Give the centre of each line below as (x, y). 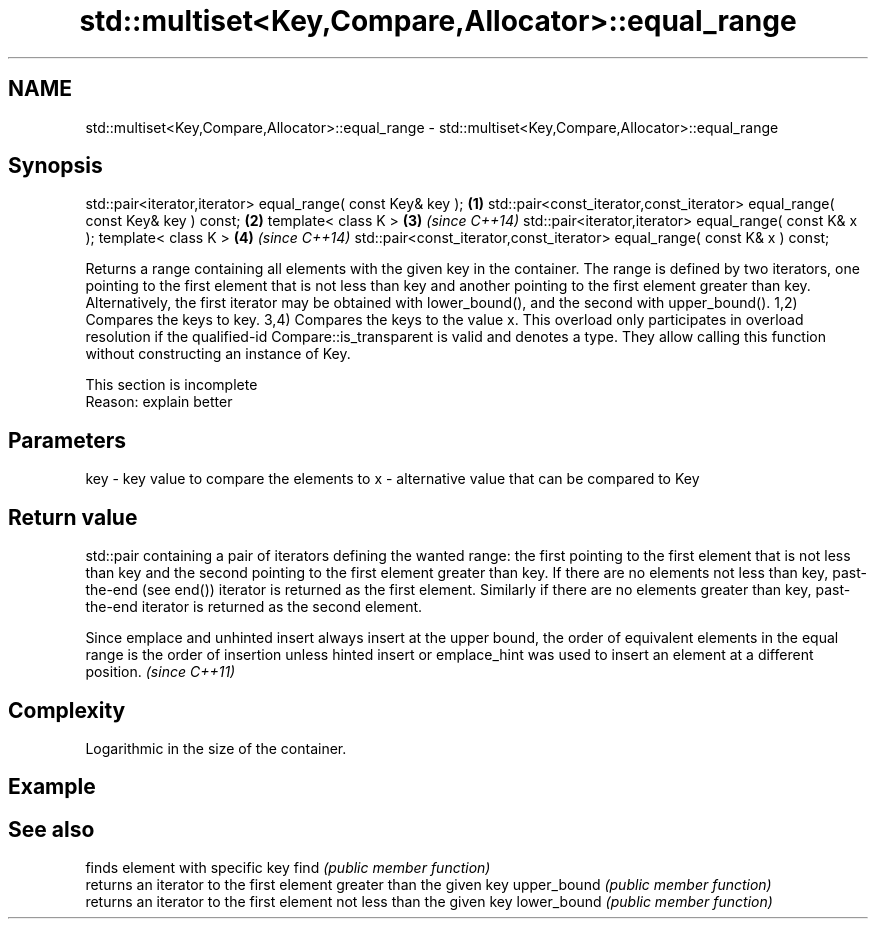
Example (52, 787)
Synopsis (55, 166)
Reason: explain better (159, 402)
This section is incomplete (171, 385)
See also (51, 829)
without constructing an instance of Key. (218, 354)
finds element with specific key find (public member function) (288, 868)
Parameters (67, 440)
